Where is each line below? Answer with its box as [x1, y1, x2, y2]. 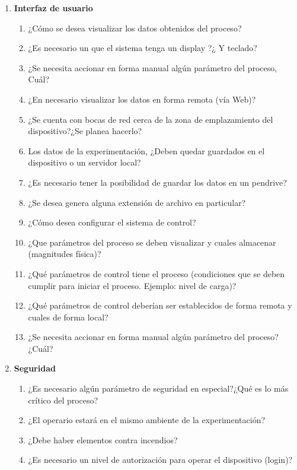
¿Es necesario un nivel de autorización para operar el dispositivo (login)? [28, 453, 293, 466]
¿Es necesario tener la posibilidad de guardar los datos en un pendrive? [28, 176, 287, 188]
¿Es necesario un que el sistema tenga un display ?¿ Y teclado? [28, 42, 257, 54]
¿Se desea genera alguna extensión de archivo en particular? [28, 196, 246, 208]
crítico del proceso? [28, 393, 98, 406]
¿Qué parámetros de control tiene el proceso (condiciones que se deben [28, 267, 285, 280]
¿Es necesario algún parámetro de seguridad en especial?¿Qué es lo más [28, 382, 289, 395]
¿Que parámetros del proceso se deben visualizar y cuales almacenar [28, 236, 276, 248]
